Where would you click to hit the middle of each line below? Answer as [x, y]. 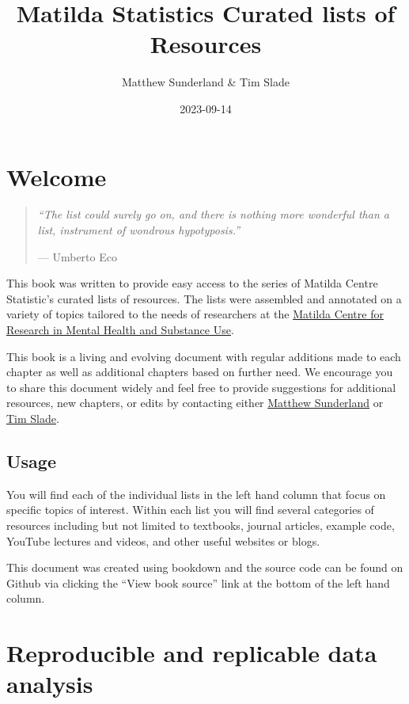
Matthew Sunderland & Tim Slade [205, 82]
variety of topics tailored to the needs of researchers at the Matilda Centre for [195, 314]
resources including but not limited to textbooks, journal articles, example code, [201, 525]
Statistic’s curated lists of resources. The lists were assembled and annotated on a [204, 298]
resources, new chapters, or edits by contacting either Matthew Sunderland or [195, 403]
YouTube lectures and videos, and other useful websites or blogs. [163, 540]
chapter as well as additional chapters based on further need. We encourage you [200, 372]
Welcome [57, 176]
